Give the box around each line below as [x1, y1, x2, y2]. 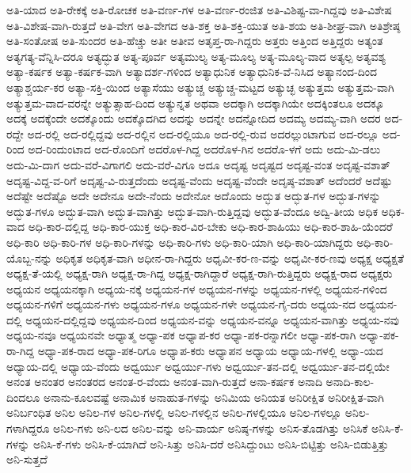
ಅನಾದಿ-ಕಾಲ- [325, 373, 375, 390]
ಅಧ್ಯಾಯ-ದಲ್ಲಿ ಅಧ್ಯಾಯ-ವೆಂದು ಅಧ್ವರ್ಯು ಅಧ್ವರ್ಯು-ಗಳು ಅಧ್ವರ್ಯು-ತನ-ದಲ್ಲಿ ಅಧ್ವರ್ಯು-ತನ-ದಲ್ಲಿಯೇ [6, 358, 390, 374]
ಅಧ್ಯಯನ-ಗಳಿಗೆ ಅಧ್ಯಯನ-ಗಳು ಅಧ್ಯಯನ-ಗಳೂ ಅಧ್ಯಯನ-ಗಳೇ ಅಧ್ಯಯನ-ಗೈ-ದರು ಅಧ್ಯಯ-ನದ [6, 296, 356, 312]
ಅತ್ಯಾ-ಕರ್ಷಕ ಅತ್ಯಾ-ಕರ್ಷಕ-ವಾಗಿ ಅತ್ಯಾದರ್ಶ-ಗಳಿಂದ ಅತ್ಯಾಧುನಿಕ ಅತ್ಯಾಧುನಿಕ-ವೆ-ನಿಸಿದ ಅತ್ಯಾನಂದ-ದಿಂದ [6, 63, 378, 80]
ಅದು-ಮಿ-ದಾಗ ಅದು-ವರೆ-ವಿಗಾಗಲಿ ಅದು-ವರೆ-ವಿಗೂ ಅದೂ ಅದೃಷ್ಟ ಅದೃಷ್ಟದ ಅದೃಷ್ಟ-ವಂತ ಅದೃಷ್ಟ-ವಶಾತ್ [6, 156, 390, 172]
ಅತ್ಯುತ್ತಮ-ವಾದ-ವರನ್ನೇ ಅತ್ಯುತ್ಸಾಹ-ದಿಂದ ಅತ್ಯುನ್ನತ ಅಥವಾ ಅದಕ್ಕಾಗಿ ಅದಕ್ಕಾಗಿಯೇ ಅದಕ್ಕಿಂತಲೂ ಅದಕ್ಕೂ [6, 94, 384, 111]
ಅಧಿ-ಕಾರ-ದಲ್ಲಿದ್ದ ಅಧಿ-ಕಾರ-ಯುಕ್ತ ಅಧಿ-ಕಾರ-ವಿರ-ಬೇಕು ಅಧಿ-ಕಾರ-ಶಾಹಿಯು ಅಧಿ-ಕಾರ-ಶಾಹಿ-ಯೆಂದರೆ [28, 218, 393, 235]
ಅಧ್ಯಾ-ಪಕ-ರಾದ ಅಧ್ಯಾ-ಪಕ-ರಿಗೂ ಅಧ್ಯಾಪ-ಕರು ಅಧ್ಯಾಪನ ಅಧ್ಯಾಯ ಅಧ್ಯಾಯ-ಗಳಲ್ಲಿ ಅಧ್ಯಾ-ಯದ [37, 342, 383, 359]
